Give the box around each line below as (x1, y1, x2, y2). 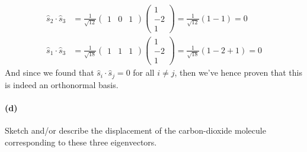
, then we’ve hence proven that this (174, 66, 302, 79)
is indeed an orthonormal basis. (5, 78, 119, 90)
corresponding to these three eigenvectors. (5, 135, 157, 148)
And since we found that (5, 66, 94, 79)
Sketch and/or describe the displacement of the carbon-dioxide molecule (5, 124, 266, 137)
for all (133, 66, 155, 79)
